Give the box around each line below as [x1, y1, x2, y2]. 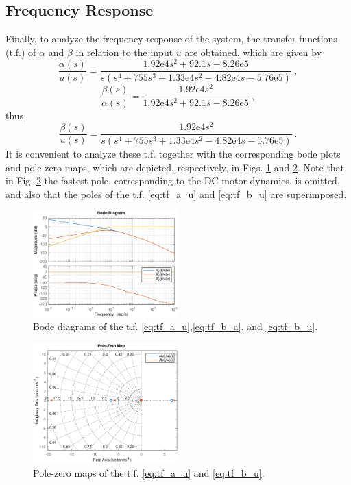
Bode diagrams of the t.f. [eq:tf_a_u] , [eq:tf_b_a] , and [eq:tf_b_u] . [33, 319, 318, 334]
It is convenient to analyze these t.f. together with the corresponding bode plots [5, 147, 341, 161]
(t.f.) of [5, 45, 36, 59]
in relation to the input [75, 45, 173, 59]
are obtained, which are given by [184, 45, 322, 59]
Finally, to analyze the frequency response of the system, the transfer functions [5, 32, 337, 46]
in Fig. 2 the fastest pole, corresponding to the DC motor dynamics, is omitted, [5, 173, 340, 188]
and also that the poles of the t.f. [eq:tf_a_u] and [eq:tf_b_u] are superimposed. [5, 186, 347, 201]
